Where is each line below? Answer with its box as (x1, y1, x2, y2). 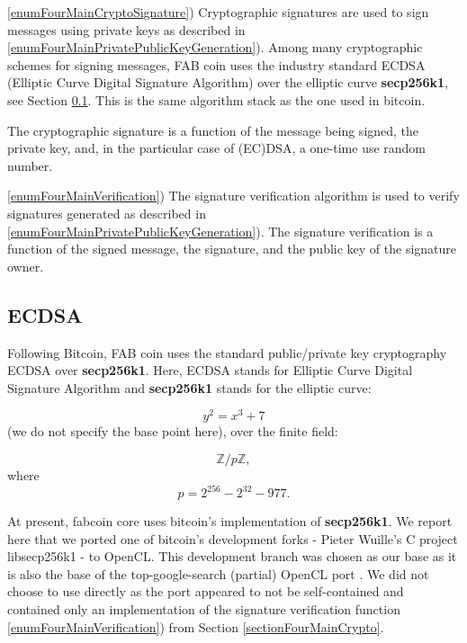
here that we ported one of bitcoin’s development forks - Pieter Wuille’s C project (7, 529, 458, 548)
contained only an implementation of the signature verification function (7, 600, 400, 619)
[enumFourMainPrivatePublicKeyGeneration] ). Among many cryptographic (7, 38, 423, 57)
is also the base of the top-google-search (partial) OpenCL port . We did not (7, 564, 429, 583)
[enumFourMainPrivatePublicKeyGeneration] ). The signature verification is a (7, 221, 434, 240)
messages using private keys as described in (7, 20, 246, 39)
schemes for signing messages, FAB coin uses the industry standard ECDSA (7, 55, 426, 74)
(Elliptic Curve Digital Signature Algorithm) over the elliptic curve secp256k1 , (7, 73, 449, 92)
